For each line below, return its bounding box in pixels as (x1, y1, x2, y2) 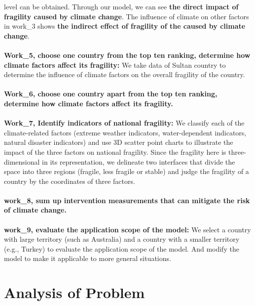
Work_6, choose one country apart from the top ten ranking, (4, 88, 218, 99)
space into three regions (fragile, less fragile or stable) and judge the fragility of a (4, 166, 249, 176)
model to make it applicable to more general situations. (4, 253, 171, 263)
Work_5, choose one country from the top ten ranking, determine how (4, 49, 251, 60)
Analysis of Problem (4, 282, 145, 303)
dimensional (4, 156, 40, 167)
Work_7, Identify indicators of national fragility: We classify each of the (4, 118, 245, 128)
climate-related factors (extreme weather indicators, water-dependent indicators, (4, 127, 247, 137)
